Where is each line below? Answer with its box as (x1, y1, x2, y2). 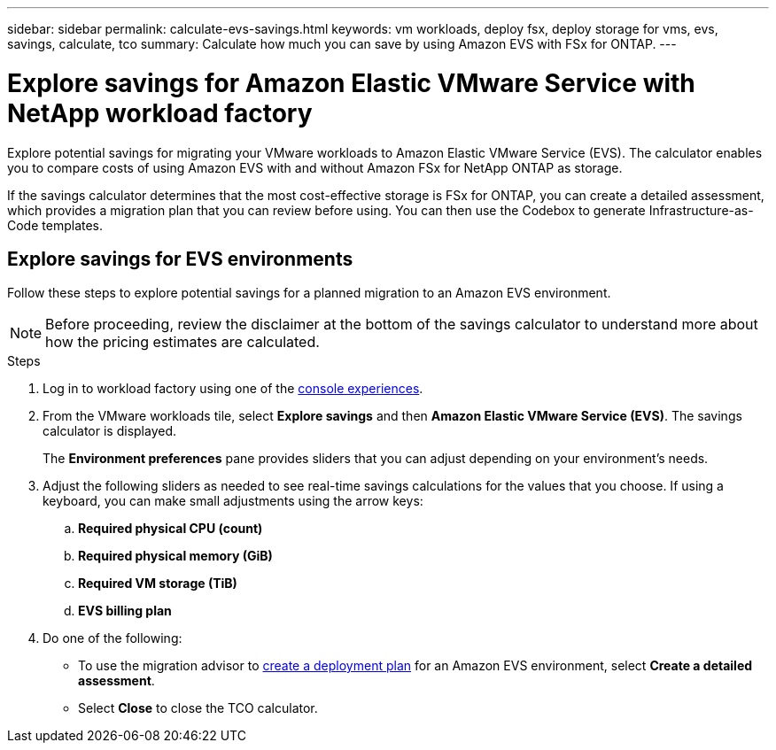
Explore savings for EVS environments (7, 247, 353, 270)
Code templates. (7, 217, 104, 233)
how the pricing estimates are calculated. (45, 333, 320, 352)
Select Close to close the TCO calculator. (78, 700, 318, 716)
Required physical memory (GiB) (78, 548, 273, 564)
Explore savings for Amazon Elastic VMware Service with (7, 67, 695, 98)
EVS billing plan (78, 603, 172, 619)
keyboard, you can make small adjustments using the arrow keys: (43, 493, 423, 509)
